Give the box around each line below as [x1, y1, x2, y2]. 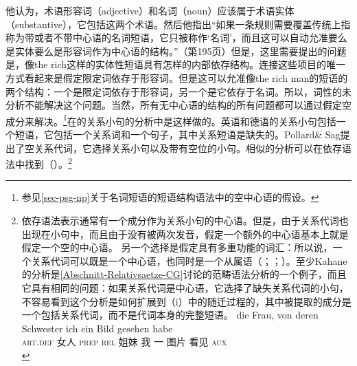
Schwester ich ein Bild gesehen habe [21, 321, 173, 335]
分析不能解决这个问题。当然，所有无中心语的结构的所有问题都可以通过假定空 [5, 98, 352, 112]
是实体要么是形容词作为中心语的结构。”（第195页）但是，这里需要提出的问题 [5, 43, 347, 58]
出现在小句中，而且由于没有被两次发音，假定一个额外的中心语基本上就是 [21, 226, 349, 241]
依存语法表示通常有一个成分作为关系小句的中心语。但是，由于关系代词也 [21, 213, 349, 228]
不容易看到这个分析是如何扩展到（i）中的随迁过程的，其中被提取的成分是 [21, 294, 352, 308]
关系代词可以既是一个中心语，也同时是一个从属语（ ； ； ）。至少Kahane [31, 253, 347, 268]
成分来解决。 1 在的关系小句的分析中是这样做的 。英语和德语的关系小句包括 [5, 111, 336, 128]
